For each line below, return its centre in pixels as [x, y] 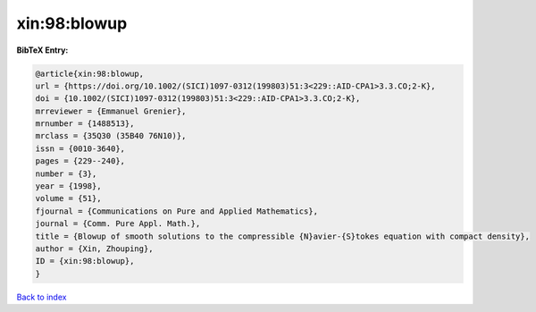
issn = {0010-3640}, [80, 148]
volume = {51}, [68, 198]
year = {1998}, [68, 186]
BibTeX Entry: [42, 50]
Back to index [42, 297]
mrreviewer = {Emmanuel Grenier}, [111, 111]
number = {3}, [66, 173]
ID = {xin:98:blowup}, [85, 261]
